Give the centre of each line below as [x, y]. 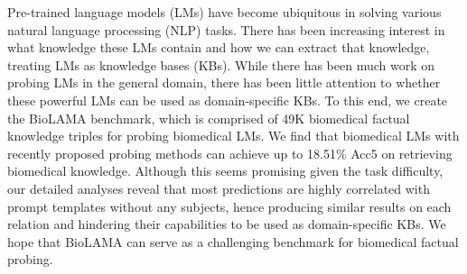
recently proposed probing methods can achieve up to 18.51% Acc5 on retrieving [230, 153]
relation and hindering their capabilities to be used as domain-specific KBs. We [227, 224]
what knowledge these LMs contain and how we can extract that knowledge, [219, 47]
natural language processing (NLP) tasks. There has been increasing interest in [226, 29]
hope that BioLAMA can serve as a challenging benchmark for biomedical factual [233, 241]
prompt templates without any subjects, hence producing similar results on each [229, 206]
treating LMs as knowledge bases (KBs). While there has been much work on [221, 64]
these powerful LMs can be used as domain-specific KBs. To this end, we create [228, 100]
